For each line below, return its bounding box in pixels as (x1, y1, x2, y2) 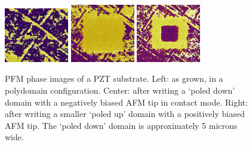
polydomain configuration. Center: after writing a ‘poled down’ (5, 84, 235, 97)
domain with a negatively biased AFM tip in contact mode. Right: (5, 95, 248, 108)
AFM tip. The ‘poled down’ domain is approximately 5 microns (5, 119, 238, 131)
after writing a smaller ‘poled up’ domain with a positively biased (5, 107, 245, 120)
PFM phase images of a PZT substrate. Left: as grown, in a (5, 72, 223, 85)
